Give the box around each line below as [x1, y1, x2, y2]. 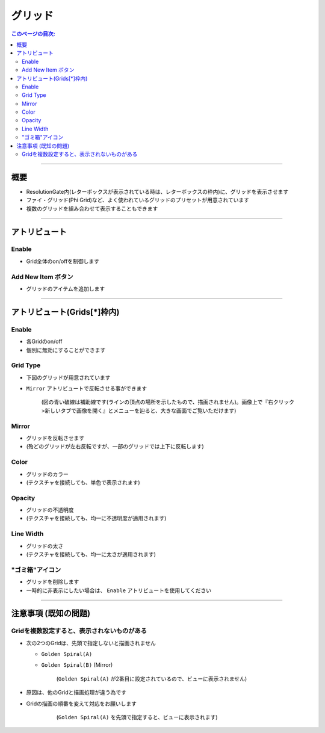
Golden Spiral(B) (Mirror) [41, 661, 113, 669]
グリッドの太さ [26, 542, 63, 549]
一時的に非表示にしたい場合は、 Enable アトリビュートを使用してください [26, 587, 212, 594]
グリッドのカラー [26, 470, 69, 478]
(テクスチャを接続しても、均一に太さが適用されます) [26, 551, 156, 558]
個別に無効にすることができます [26, 346, 106, 353]
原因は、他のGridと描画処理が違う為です [26, 689, 126, 696]
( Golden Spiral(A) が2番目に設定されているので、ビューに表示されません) [56, 675, 247, 682]
